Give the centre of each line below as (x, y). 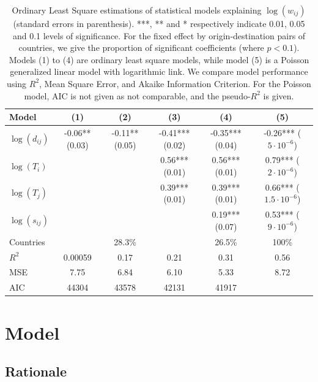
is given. (279, 95)
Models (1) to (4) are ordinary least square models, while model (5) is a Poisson (159, 59)
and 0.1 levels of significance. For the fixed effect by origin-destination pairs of (159, 35)
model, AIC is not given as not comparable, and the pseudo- (137, 95)
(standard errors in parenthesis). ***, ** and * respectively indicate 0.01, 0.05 (159, 23)
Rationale (36, 371)
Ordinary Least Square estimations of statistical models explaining (137, 10)
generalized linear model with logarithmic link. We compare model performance (159, 71)
